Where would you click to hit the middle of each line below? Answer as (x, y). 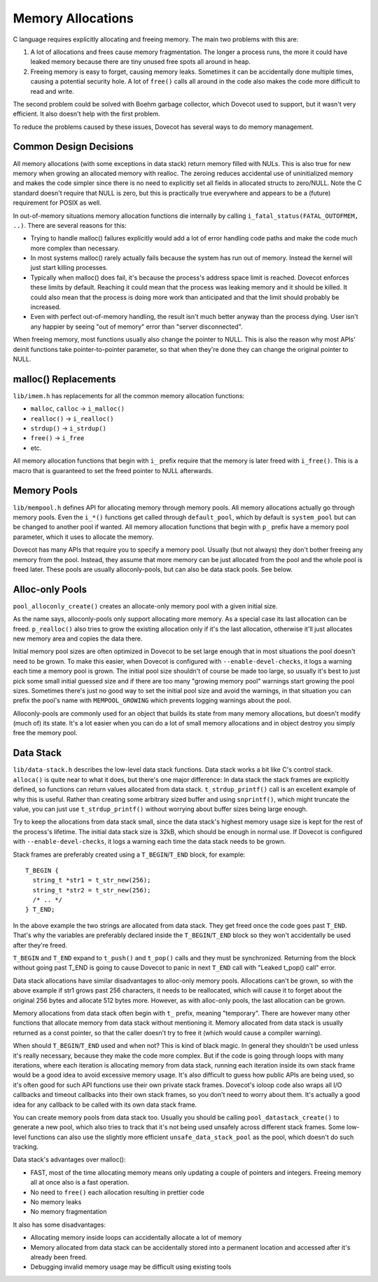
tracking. (26, 1147)
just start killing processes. (69, 268)
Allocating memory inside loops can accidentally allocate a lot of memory (136, 1238)
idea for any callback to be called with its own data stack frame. (105, 1105)
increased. (46, 307)
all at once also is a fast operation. (80, 1182)
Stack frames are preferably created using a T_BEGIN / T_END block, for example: (129, 854)
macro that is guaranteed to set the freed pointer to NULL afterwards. (113, 470)
